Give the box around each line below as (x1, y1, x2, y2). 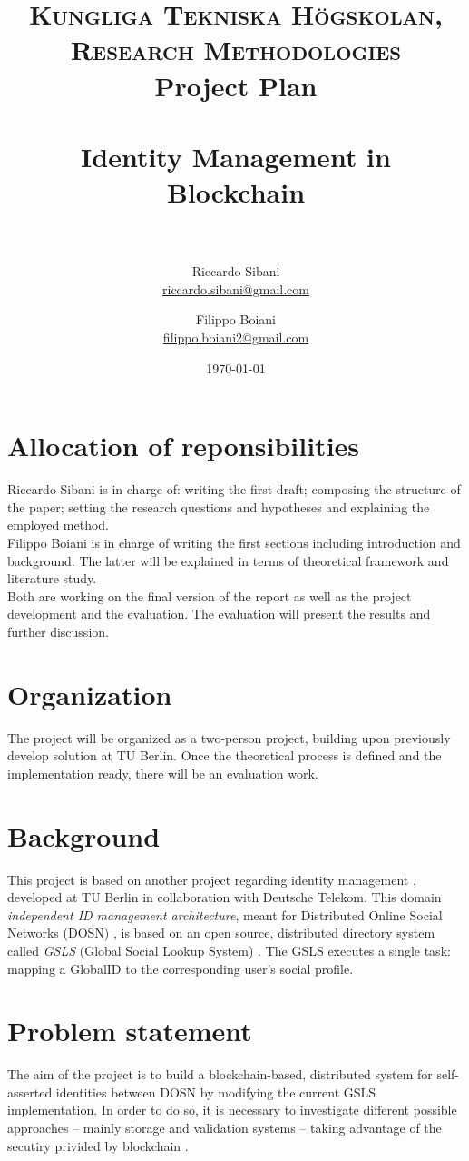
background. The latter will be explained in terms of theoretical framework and (7, 551, 449, 570)
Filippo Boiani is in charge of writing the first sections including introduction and (7, 532, 461, 551)
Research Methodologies (70, 31, 402, 68)
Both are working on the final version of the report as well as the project (7, 586, 412, 605)
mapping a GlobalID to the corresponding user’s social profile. (7, 958, 354, 977)
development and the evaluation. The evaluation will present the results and (7, 604, 431, 623)
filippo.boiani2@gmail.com (162, 328, 309, 347)
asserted (7, 1082, 53, 1101)
